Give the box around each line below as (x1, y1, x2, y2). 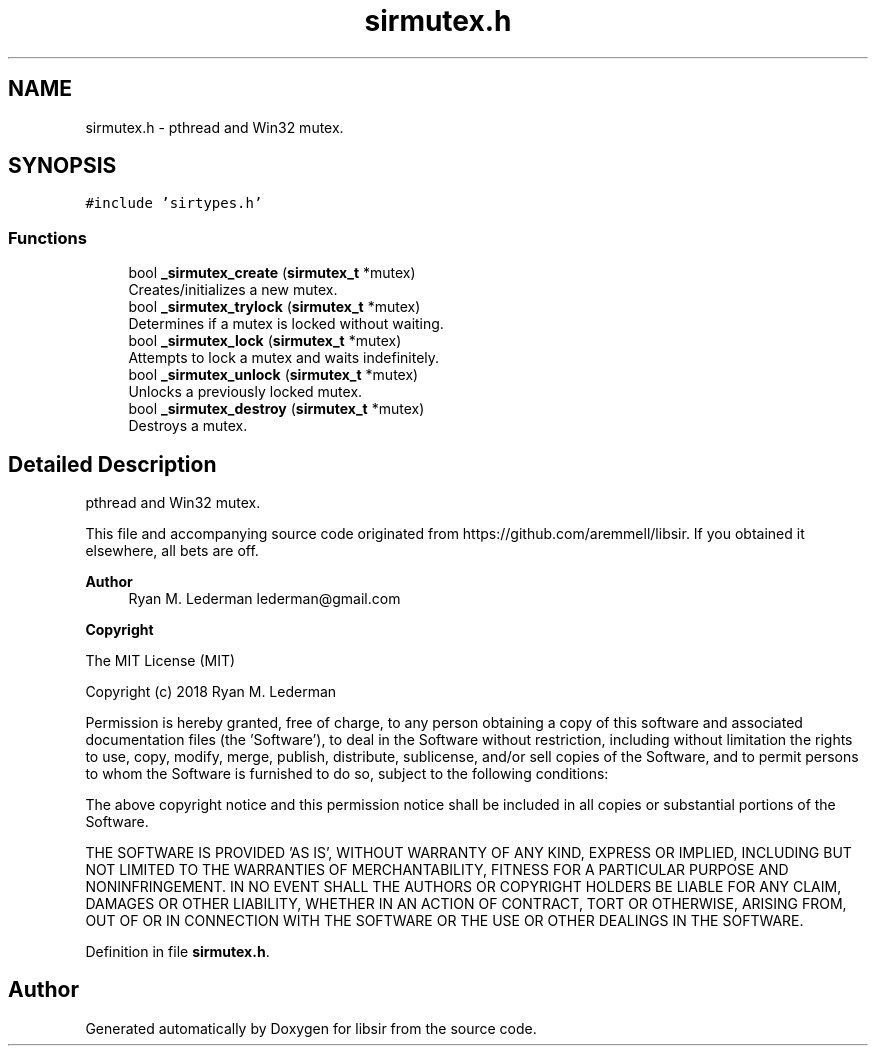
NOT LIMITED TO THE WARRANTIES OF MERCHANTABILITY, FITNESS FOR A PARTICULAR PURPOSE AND (85, 861, 789, 879)
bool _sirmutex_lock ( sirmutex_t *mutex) (128, 332, 402, 350)
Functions (8, 227, 87, 248)
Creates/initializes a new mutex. (128, 281, 338, 299)
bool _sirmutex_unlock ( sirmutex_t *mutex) (128, 366, 419, 384)
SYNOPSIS (8, 153, 117, 179)
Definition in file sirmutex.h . (85, 943, 270, 961)
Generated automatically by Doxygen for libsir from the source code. (85, 1019, 537, 1037)
